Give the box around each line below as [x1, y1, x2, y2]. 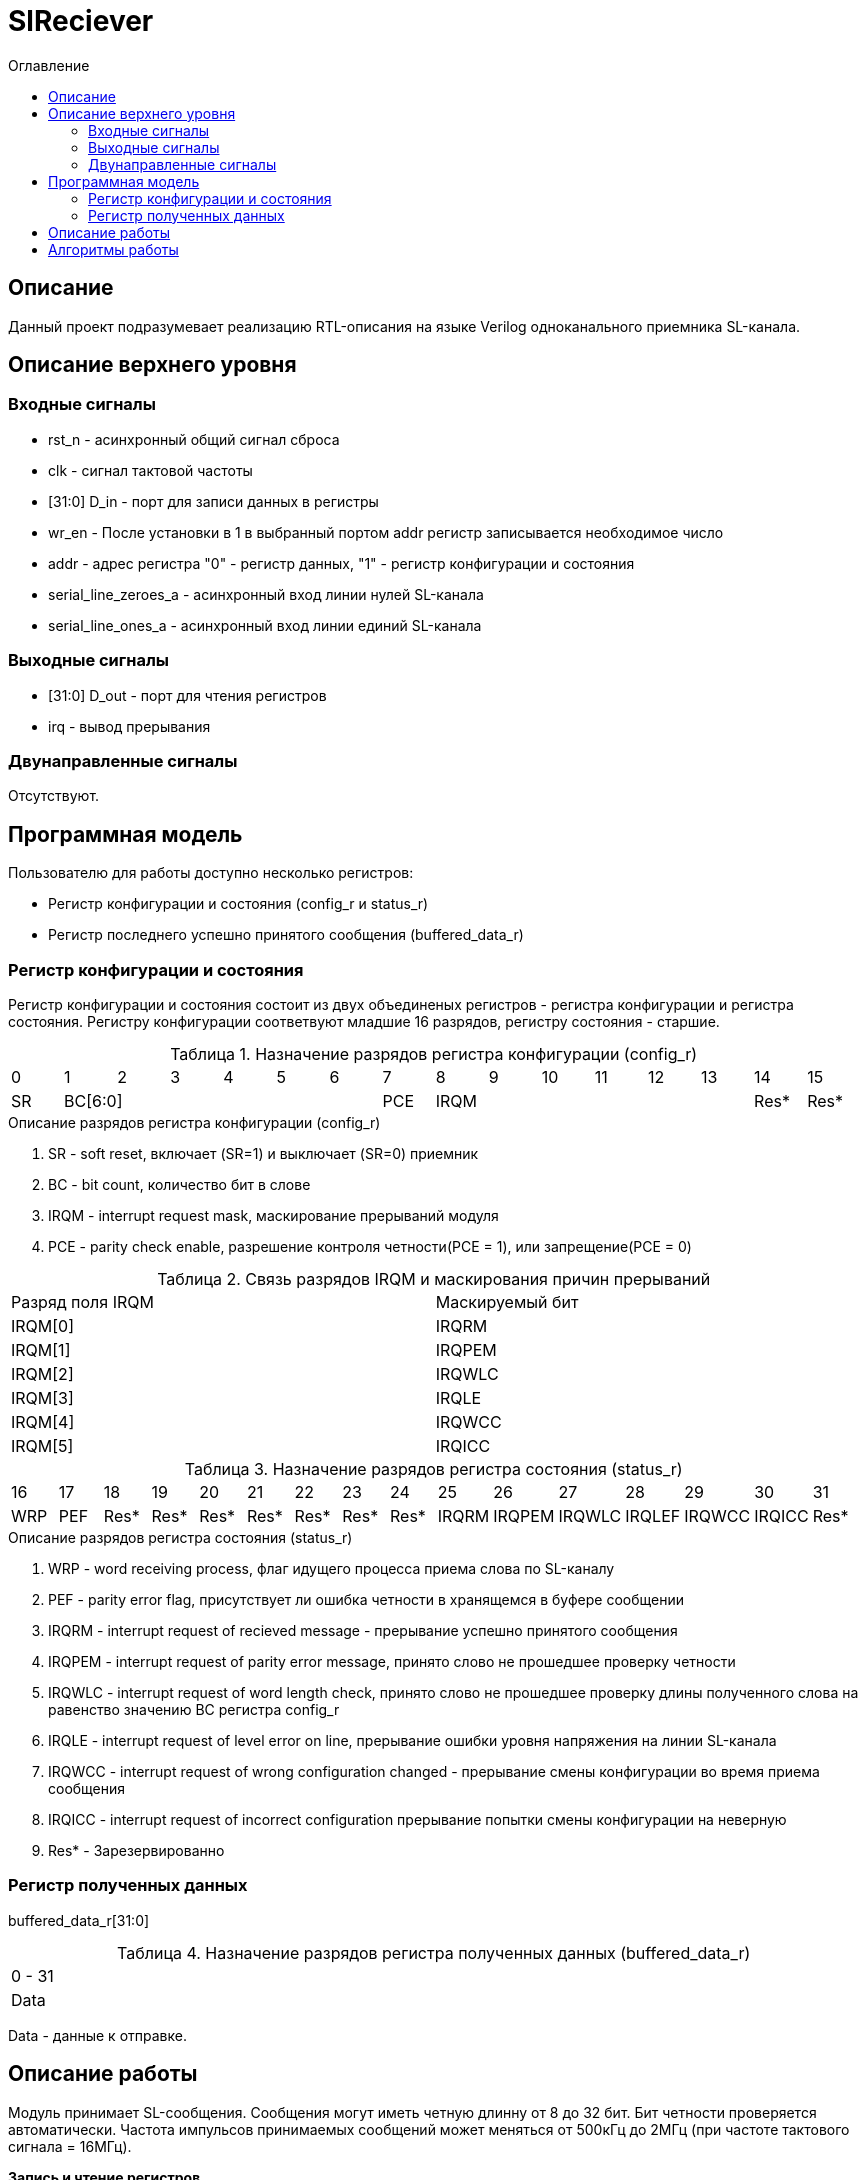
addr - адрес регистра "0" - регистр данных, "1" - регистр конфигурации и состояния [48, 554, 635, 572]
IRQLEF [625, 1505, 681, 1526]
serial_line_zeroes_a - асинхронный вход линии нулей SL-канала [48, 585, 484, 603]
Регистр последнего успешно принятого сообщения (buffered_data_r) [48, 926, 524, 944]
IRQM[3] [11, 1387, 74, 1408]
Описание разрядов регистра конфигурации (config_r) [8, 1113, 381, 1131]
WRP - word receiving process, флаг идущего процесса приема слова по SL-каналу [48, 1559, 615, 1577]
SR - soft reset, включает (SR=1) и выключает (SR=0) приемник [48, 1144, 479, 1162]
